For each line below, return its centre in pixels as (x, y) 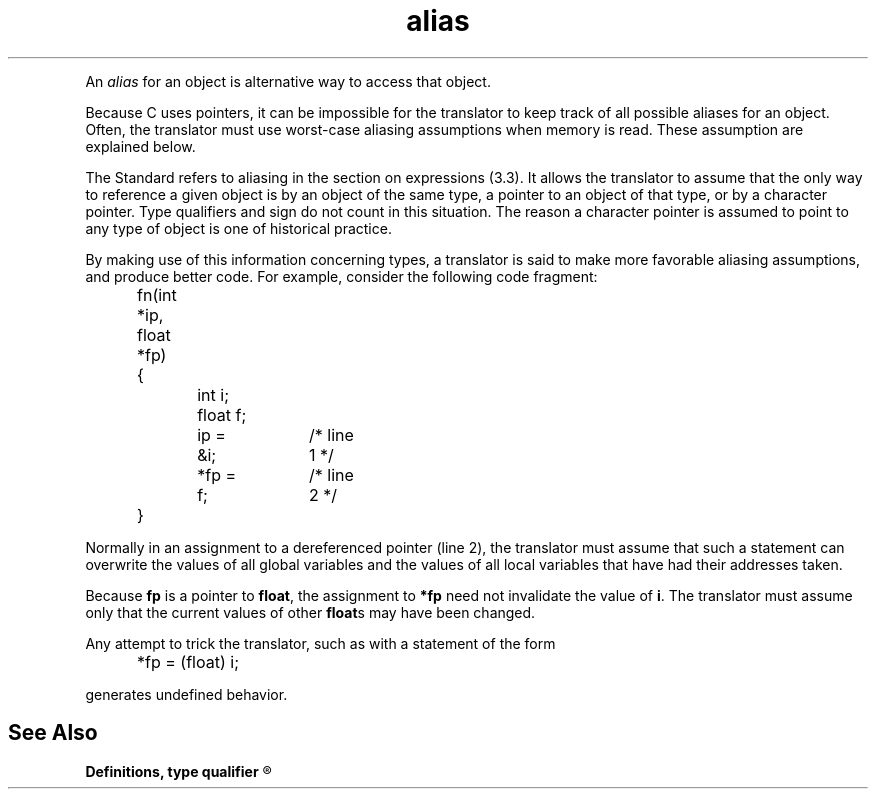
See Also (53, 733)
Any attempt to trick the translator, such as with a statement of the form (320, 643)
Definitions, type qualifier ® (178, 771)
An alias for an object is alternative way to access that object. (288, 81)
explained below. (140, 146)
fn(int (157, 294)
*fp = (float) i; (188, 661)
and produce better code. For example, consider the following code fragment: (341, 276)
